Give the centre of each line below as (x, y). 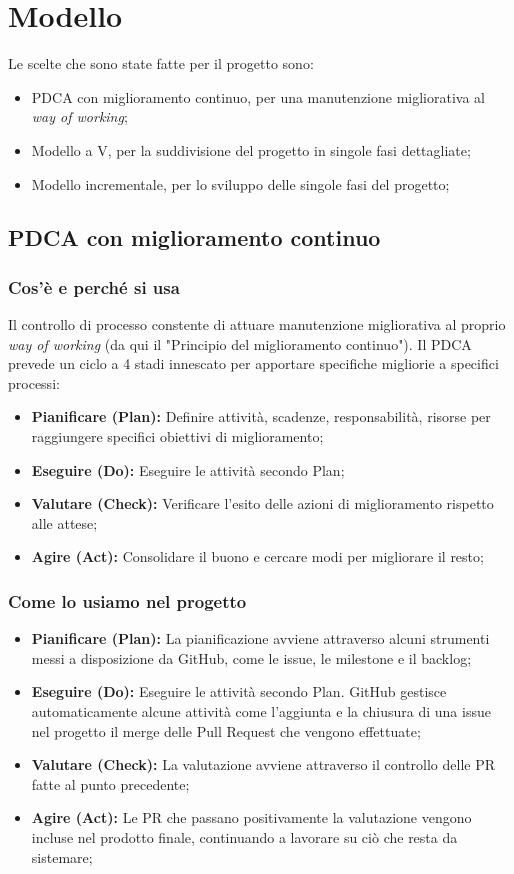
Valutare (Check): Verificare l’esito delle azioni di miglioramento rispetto (262, 503)
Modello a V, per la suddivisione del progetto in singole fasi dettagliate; (251, 149)
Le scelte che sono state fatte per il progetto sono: (161, 63)
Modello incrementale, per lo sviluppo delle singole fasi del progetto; (240, 183)
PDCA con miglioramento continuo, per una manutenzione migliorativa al (258, 96)
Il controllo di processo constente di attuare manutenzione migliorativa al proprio (257, 324)
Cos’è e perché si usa (94, 286)
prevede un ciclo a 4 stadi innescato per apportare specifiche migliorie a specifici (253, 363)
